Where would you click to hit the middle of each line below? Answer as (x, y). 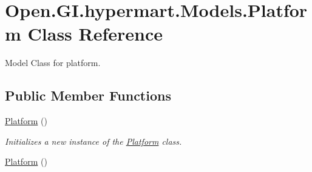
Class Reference (95, 34)
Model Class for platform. (53, 63)
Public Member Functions (88, 95)
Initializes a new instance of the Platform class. (93, 141)
